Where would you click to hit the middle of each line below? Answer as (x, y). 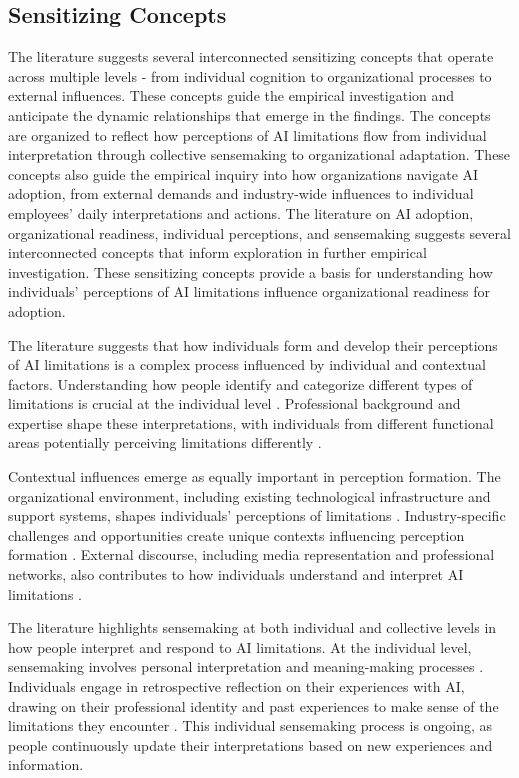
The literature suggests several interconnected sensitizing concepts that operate (251, 56)
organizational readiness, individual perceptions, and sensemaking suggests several (259, 232)
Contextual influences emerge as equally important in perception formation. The (254, 476)
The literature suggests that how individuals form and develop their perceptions (253, 344)
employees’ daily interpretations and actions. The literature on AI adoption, (241, 212)
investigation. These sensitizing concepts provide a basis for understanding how (250, 271)
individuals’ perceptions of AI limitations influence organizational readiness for (249, 291)
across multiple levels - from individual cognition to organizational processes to (250, 75)
